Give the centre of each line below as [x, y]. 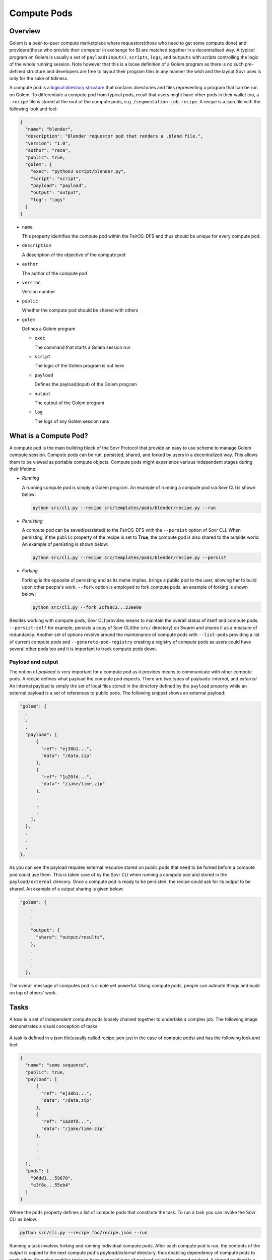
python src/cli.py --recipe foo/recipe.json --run [84, 1233]
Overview [25, 31]
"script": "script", [56, 178]
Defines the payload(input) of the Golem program [86, 384]
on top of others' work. [33, 992]
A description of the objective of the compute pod [74, 255]
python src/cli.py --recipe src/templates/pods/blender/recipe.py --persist [129, 558]
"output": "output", [56, 193]
